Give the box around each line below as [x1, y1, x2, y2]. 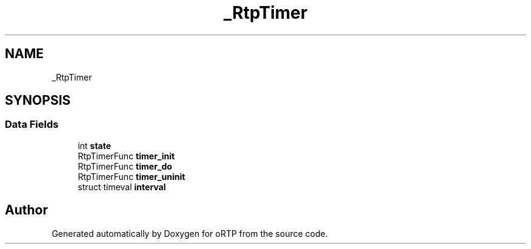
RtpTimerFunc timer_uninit [78, 171, 185, 182]
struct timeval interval [78, 181, 166, 192]
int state [78, 140, 112, 151]
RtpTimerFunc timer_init [78, 150, 175, 161]
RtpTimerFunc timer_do [78, 161, 172, 171]
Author [5, 202, 48, 218]
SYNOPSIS [5, 93, 71, 108]
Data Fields [5, 118, 59, 131]
